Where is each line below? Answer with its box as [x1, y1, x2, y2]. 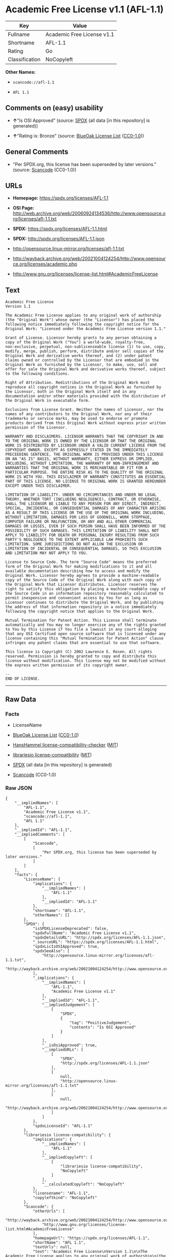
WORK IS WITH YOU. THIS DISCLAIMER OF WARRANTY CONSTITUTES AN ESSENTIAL [5, 474, 166, 480]
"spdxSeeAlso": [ [32, 948, 70, 954]
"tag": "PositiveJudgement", [69, 1020, 132, 1026]
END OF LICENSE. [5, 676, 40, 681]
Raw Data [5, 695, 37, 703]
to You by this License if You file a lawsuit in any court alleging [5, 627, 157, 632]
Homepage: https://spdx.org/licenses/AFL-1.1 [12, 195, 109, 201]
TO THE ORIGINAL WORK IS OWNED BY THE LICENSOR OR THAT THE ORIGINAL [5, 438, 157, 444]
